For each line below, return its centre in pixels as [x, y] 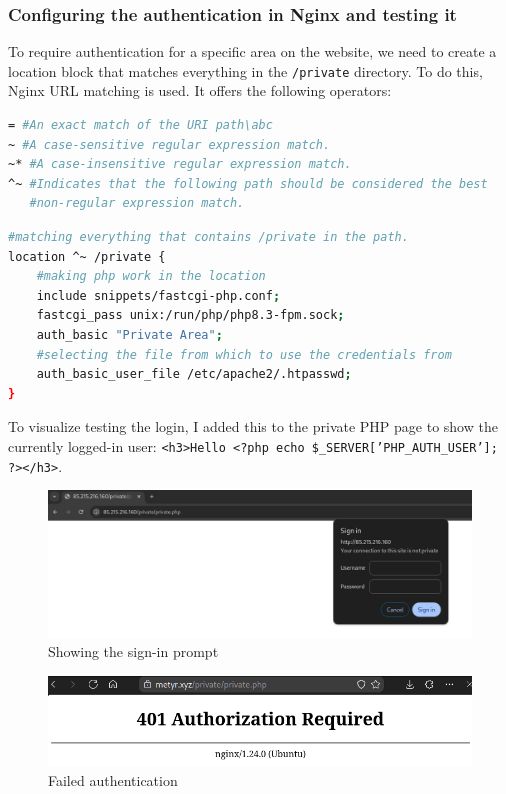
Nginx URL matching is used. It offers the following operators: [200, 90]
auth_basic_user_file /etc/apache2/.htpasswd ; [194, 374]
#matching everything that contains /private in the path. [208, 237]
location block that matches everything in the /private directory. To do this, [245, 70]
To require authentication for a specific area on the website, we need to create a [252, 51]
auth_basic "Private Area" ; [129, 335]
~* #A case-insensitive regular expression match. [180, 164]
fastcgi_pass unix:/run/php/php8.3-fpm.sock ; [190, 315]
